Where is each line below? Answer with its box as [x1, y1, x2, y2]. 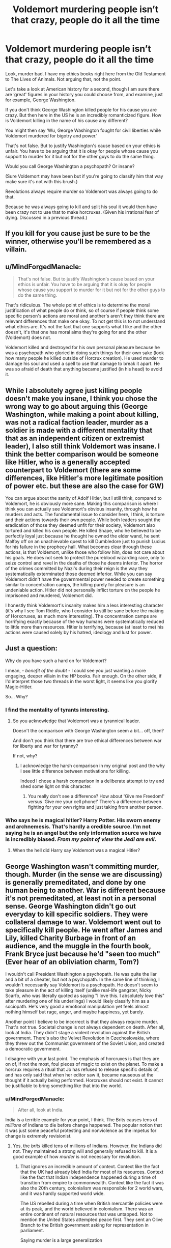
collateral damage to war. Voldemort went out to [5, 918, 161, 926]
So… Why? [5, 693, 28, 699]
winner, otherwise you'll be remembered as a [5, 237, 151, 246]
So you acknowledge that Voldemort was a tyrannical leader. [12, 718, 140, 724]
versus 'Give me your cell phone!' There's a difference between [27, 799, 161, 805]
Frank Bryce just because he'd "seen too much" [5, 949, 160, 958]
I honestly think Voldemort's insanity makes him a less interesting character [5, 602, 164, 608]
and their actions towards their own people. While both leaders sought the [5, 517, 161, 523]
